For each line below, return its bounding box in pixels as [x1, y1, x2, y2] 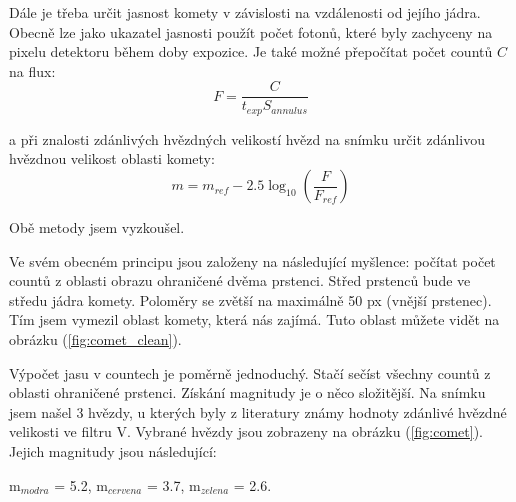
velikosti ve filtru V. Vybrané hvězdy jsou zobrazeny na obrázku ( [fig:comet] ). [9, 421, 484, 442]
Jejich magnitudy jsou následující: [9, 441, 217, 462]
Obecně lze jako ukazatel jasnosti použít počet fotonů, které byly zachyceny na [9, 21, 493, 42]
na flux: [9, 60, 56, 81]
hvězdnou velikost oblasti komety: [9, 148, 215, 169]
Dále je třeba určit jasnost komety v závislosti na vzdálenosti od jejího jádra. [9, 2, 481, 22]
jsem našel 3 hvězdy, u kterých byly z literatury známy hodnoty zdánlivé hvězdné [9, 401, 507, 422]
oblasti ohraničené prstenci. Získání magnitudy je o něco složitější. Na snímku [9, 382, 486, 403]
